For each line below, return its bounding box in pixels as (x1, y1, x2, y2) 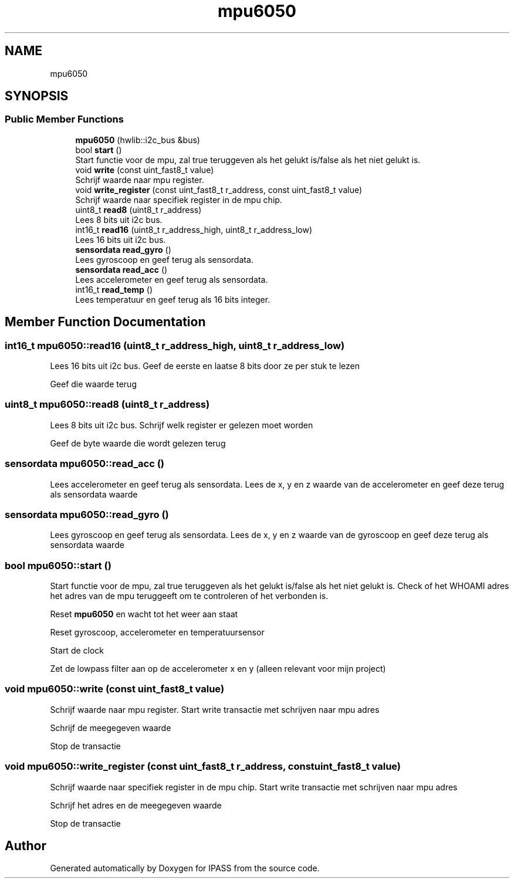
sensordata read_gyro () (75, 244, 171, 255)
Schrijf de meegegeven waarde (50, 722, 171, 733)
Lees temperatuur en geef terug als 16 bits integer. (75, 294, 270, 305)
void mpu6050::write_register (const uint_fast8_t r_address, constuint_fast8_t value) (5, 760, 401, 773)
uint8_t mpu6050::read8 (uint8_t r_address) (5, 398, 210, 411)
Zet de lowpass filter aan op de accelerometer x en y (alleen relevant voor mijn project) (50, 664, 386, 674)
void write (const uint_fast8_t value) (75, 164, 214, 175)
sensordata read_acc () (75, 264, 168, 275)
